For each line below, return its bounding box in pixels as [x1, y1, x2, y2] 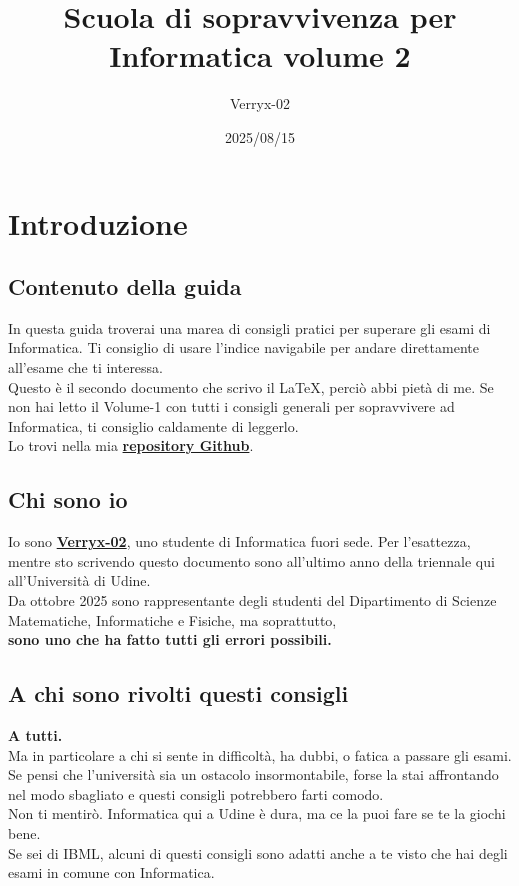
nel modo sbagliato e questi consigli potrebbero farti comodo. [8, 783, 384, 804]
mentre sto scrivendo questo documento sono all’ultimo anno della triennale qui [8, 550, 495, 571]
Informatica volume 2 [109, 35, 411, 76]
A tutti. [8, 725, 63, 746]
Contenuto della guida [8, 271, 242, 302]
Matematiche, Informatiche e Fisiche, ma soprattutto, [8, 609, 337, 630]
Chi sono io [8, 484, 128, 515]
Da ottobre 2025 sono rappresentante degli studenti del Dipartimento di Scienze [8, 590, 497, 611]
